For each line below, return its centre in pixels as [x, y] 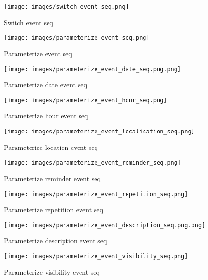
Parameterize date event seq [46, 85]
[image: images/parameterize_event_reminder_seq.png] [93, 163]
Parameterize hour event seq [46, 116]
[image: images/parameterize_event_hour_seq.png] [86, 100]
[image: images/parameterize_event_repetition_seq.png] [96, 194]
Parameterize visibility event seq [52, 272]
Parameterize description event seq [56, 240]
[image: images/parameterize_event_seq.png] [77, 38]
